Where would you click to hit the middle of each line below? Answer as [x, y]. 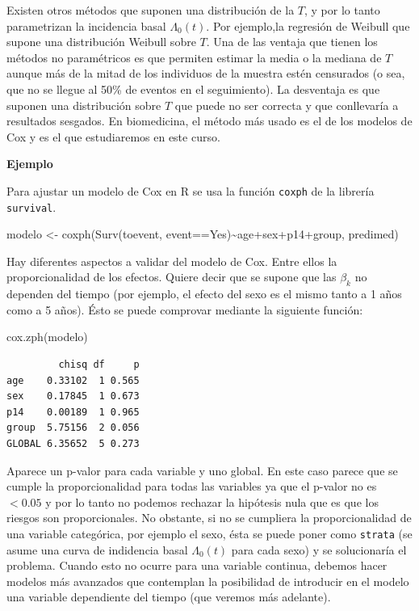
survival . [31, 206]
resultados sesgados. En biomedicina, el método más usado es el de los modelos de [209, 121]
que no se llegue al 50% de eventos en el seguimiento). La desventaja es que [193, 88]
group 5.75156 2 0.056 [73, 428]
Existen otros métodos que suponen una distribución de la [151, 10]
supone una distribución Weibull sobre [101, 42]
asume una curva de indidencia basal [97, 549]
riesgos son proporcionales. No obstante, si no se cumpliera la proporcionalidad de [209, 518]
